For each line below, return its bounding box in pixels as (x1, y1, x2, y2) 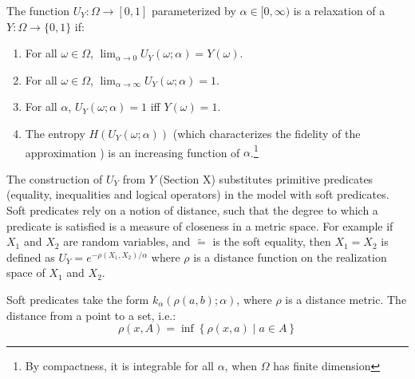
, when (224, 357, 258, 374)
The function (6, 2, 69, 18)
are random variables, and (63, 233, 191, 250)
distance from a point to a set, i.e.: (6, 306, 176, 323)
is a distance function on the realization (193, 248, 387, 265)
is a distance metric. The (285, 290, 407, 307)
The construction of (6, 170, 103, 187)
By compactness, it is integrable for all (25, 357, 214, 374)
